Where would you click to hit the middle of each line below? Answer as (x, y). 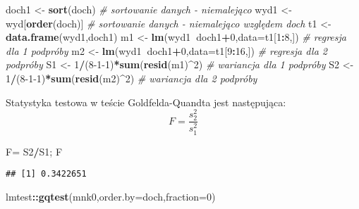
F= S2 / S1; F (34, 151)
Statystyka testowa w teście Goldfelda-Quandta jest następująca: (146, 102)
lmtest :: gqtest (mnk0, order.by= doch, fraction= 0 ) (111, 196)
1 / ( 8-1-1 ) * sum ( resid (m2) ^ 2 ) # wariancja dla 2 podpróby (132, 78)
